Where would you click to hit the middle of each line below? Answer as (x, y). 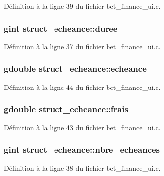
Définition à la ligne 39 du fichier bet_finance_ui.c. (82, 6)
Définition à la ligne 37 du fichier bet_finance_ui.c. (82, 46)
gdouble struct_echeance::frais (66, 109)
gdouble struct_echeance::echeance (75, 68)
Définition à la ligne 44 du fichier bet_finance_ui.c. (82, 87)
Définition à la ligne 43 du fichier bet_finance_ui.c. (82, 127)
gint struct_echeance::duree (61, 28)
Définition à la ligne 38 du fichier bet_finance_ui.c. (82, 168)
